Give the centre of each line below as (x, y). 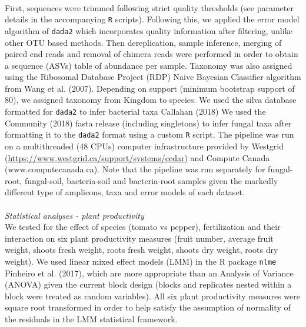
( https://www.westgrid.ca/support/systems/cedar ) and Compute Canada (137, 157)
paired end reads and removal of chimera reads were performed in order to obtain (152, 54)
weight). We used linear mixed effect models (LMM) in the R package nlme (141, 261)
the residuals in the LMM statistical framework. (91, 318)
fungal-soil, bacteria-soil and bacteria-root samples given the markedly (151, 180)
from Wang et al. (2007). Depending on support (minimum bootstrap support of (150, 88)
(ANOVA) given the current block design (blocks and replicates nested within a (148, 284)
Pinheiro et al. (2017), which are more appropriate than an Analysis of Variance (149, 273)
